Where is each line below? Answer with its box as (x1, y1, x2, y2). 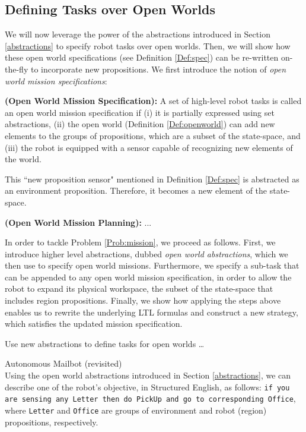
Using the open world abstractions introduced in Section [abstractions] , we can (5, 369, 291, 381)
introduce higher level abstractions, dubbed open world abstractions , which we (5, 247, 288, 260)
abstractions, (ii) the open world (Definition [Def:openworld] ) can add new (5, 118, 275, 130)
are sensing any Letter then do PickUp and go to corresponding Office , (5, 392, 296, 405)
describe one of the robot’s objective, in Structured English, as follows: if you (5, 380, 290, 393)
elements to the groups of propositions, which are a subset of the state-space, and (5, 129, 301, 141)
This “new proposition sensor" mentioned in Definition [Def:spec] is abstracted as (5, 172, 299, 185)
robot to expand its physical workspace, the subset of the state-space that (5, 282, 273, 295)
